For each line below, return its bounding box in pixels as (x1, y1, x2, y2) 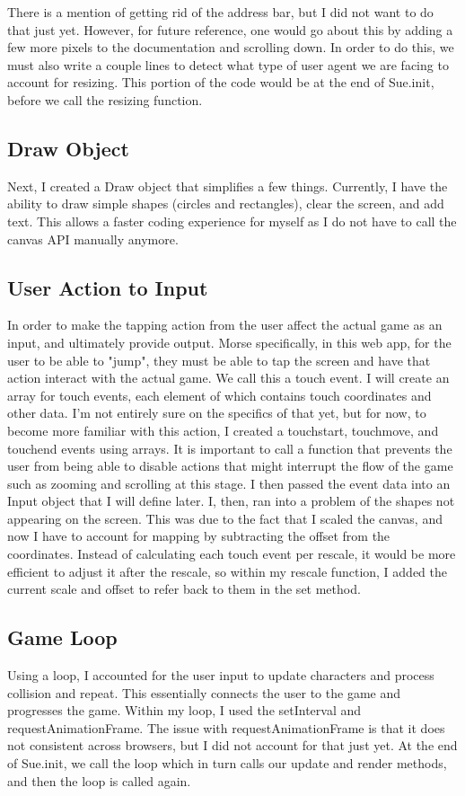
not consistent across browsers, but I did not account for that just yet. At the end (7, 736, 458, 755)
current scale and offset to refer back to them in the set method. (7, 579, 361, 598)
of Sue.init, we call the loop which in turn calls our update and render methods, (7, 754, 447, 773)
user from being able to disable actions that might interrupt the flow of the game (7, 456, 453, 475)
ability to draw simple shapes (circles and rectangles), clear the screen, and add (7, 194, 444, 213)
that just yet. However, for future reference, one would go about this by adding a (7, 20, 453, 39)
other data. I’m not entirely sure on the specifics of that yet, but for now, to (7, 403, 426, 422)
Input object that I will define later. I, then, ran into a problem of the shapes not (7, 491, 455, 510)
